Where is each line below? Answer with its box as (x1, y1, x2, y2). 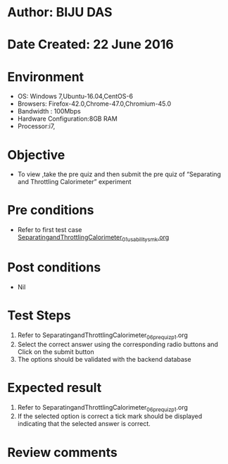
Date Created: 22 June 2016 (7, 37, 174, 53)
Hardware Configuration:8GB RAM (17, 114, 118, 123)
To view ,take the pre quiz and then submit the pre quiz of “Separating (17, 170, 222, 178)
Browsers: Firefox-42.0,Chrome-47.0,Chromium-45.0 (17, 99, 172, 108)
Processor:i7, (17, 122, 56, 130)
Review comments (7, 444, 118, 460)
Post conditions (7, 260, 101, 276)
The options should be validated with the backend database (17, 355, 191, 363)
